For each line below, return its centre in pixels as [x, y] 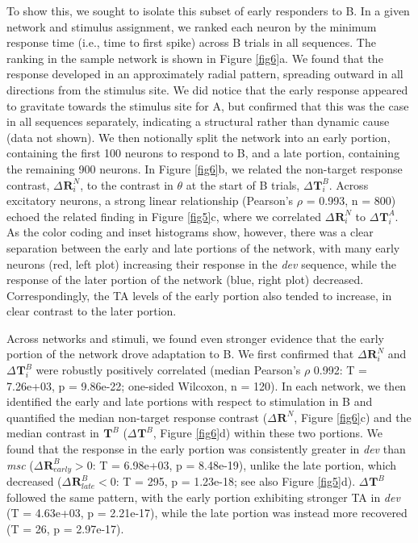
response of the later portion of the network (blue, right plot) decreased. [185, 280]
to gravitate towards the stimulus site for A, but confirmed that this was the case [208, 105]
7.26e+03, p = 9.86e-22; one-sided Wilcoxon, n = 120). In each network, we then [207, 385]
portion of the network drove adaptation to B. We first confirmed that [180, 354]
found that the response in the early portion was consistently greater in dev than [206, 449]
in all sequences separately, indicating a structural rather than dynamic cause [198, 121]
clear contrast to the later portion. [92, 311]
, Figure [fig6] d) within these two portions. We [268, 433]
